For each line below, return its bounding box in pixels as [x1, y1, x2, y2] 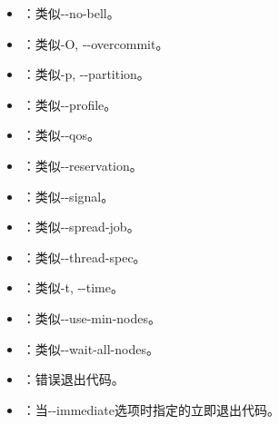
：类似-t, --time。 [22, 278, 124, 297]
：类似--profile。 [22, 94, 117, 114]
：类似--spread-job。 [22, 217, 140, 236]
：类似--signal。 [22, 186, 115, 205]
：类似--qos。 [22, 125, 101, 144]
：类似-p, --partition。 [22, 64, 150, 84]
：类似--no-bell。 [22, 4, 120, 22]
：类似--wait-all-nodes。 [22, 339, 159, 358]
